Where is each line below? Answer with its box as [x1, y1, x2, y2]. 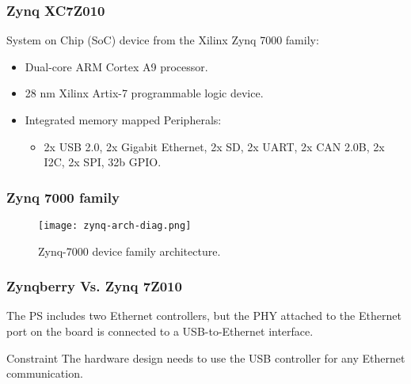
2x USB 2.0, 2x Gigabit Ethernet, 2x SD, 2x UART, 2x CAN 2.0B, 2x [44, 138, 385, 154]
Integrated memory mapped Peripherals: [25, 112, 222, 127]
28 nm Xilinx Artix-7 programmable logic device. [25, 85, 264, 101]
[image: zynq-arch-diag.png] [38, 220, 192, 231]
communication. [6, 365, 83, 382]
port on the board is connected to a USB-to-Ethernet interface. [6, 323, 314, 340]
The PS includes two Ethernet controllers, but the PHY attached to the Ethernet [6, 307, 401, 324]
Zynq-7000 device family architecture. [38, 242, 221, 259]
